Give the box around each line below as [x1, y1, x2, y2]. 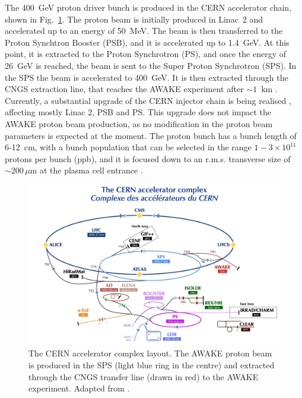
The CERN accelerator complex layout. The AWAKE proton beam [28, 347, 272, 359]
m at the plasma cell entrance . [30, 164, 143, 176]
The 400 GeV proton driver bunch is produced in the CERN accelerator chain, [5, 1, 292, 13]
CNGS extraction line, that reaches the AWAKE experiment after [5, 83, 244, 95]
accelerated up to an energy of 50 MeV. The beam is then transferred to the [5, 24, 283, 37]
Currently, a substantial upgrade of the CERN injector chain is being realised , [5, 94, 291, 106]
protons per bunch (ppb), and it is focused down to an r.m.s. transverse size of [5, 152, 291, 165]
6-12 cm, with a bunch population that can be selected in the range [5, 141, 252, 153]
